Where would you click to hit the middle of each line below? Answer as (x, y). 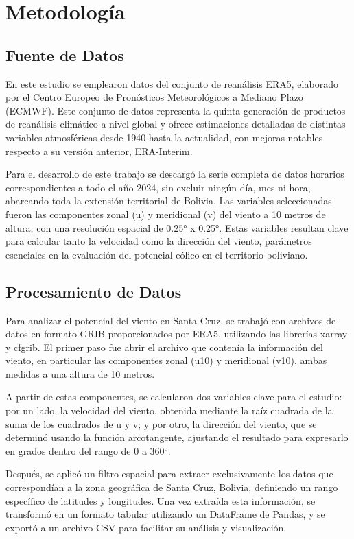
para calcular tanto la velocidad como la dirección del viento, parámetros (159, 241)
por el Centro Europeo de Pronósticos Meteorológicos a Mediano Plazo (154, 97)
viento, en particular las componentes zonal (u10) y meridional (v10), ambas (166, 360)
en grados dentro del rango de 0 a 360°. (88, 450)
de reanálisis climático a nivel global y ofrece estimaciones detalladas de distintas (176, 124)
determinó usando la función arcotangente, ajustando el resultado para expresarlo (177, 437)
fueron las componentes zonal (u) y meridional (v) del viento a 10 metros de (166, 214)
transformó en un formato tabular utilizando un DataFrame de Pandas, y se (165, 514)
